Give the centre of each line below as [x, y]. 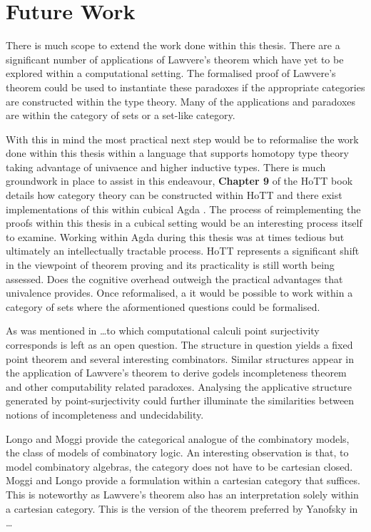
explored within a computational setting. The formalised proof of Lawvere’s [171, 73]
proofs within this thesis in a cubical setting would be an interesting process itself [184, 223]
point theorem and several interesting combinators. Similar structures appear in [180, 358]
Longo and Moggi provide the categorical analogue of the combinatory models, [178, 438]
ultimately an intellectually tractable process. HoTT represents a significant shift [183, 251]
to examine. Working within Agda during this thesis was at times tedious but [175, 236]
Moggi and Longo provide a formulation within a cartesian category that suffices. [183, 480]
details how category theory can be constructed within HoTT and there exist [174, 195]
